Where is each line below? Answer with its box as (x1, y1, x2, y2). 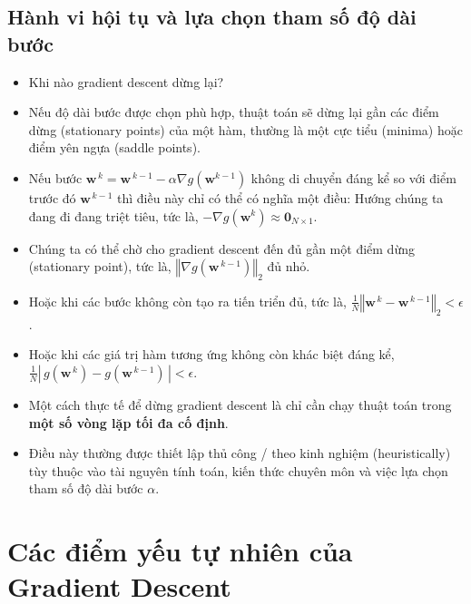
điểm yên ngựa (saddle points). (28, 138, 201, 157)
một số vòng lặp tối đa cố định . (28, 413, 229, 432)
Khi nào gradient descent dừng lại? (28, 72, 224, 91)
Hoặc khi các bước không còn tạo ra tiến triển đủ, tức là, (28, 291, 347, 310)
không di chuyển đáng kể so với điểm (250, 168, 456, 187)
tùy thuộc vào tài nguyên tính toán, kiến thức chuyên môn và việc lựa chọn (28, 461, 448, 480)
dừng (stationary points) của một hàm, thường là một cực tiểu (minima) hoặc (28, 120, 463, 139)
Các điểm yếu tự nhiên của (7, 532, 353, 570)
